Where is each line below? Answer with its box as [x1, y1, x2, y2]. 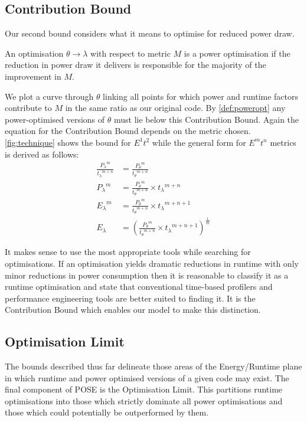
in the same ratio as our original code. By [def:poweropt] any [65, 102, 286, 114]
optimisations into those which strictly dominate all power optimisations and [5, 394, 283, 407]
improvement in [5, 70, 61, 82]
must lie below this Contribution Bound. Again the [113, 113, 299, 125]
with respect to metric [90, 47, 171, 59]
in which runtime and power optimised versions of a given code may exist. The [5, 371, 289, 384]
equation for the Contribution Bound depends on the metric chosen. [5, 125, 251, 137]
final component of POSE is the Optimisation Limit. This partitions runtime [5, 383, 283, 395]
